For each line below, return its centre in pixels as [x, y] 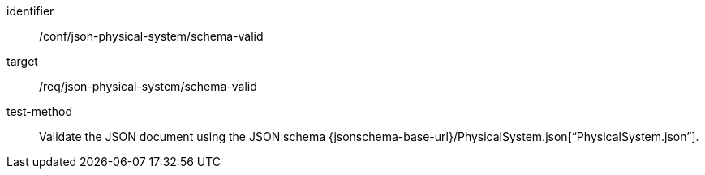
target [22, 61]
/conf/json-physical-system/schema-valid [151, 36]
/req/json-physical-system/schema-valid [148, 86]
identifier [30, 11]
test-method [39, 111]
